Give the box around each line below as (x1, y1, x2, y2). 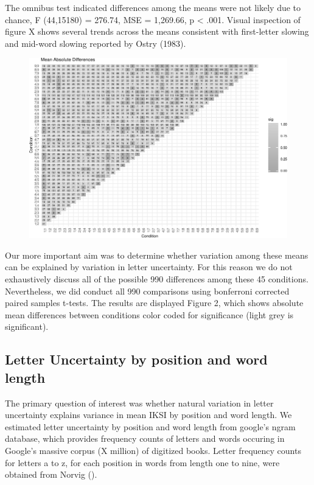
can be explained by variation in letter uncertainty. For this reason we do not (5, 260, 293, 273)
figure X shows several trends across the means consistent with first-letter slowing (5, 25, 309, 38)
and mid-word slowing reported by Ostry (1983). (5, 37, 186, 49)
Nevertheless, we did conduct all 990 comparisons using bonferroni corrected (5, 284, 290, 297)
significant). (5, 320, 49, 333)
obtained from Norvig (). (5, 468, 97, 481)
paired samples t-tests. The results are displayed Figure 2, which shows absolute (5, 296, 304, 309)
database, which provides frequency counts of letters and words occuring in (5, 432, 285, 445)
